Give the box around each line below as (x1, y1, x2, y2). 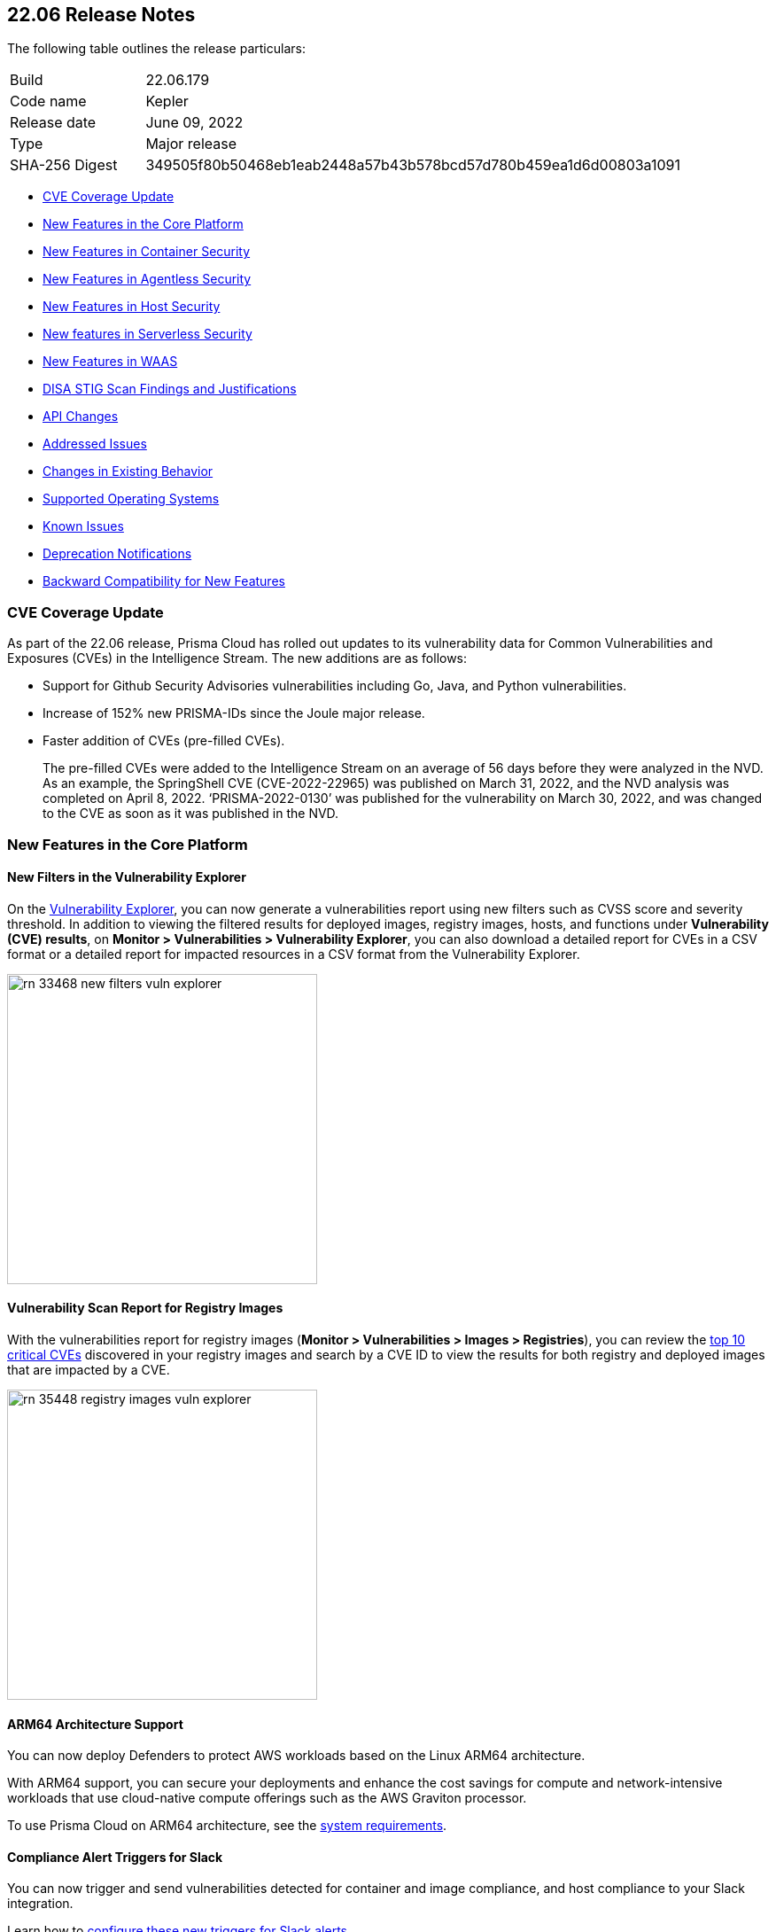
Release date (10, 113, 97, 132)
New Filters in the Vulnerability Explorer (7, 869, 246, 885)
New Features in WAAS (43, 354, 178, 370)
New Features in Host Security (43, 299, 221, 315)
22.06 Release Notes (7, 4, 196, 26)
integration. (7, 1896, 74, 1912)
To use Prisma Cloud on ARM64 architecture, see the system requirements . (7, 1818, 447, 1834)
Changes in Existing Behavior (43, 464, 213, 479)
